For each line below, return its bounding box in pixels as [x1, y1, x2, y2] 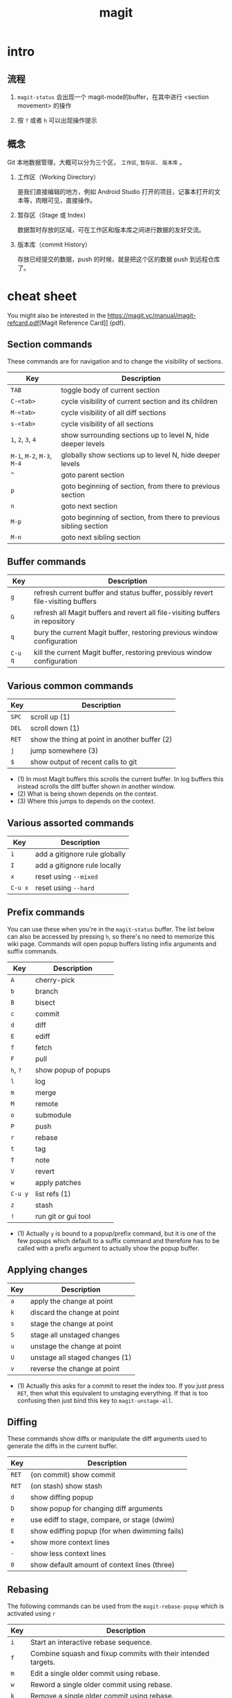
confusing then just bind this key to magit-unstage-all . [17, 1396, 174, 1404]
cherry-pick [35, 975, 75, 985]
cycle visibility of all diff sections [61, 407, 166, 417]
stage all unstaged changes [30, 1330, 120, 1339]
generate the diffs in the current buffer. [7, 1442, 118, 1450]
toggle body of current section [61, 385, 160, 395]
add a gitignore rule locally [35, 861, 122, 870]
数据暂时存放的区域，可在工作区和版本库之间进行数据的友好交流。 [17, 225, 205, 233]
